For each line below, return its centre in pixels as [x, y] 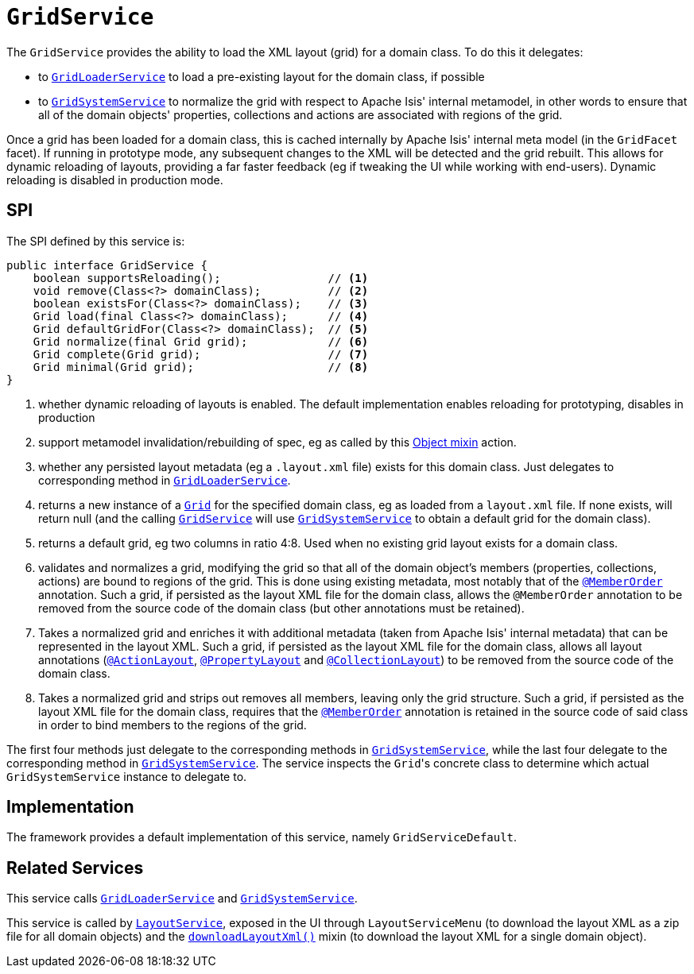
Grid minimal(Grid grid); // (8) [201, 367]
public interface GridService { [107, 265]
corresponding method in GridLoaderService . [165, 480]
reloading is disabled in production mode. [115, 180]
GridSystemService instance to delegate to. [127, 776]
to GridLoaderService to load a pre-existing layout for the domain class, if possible [262, 76]
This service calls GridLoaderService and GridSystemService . [182, 899]
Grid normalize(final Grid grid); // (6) [201, 341]
